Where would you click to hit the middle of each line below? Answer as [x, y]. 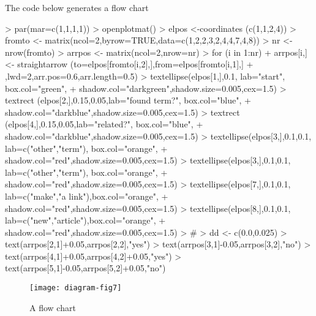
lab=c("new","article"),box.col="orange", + [85, 220]
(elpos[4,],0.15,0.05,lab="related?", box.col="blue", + [104, 124]
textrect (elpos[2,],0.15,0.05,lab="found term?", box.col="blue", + [128, 100]
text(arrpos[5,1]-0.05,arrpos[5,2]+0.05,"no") [85, 268]
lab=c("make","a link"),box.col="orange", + [87, 196]
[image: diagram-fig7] [76, 288]
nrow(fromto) [30, 52]
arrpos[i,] [291, 52]
